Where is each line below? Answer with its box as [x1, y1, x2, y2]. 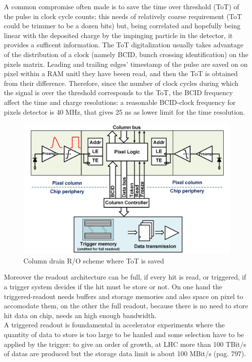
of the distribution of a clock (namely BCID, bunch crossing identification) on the [4, 49, 249, 59]
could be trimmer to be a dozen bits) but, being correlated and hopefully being [4, 20, 241, 31]
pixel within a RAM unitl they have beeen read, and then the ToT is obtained [4, 68, 238, 79]
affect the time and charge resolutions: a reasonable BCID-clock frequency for [4, 97, 236, 107]
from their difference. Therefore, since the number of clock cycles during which [4, 78, 239, 88]
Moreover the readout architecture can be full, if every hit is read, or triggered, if [4, 272, 246, 282]
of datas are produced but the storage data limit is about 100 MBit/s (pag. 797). [4, 348, 246, 359]
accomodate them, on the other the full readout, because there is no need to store [4, 301, 248, 311]
